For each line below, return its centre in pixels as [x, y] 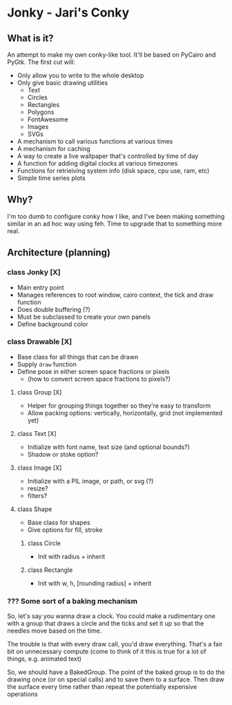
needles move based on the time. [55, 631]
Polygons [41, 112]
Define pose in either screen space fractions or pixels [93, 371]
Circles [38, 97]
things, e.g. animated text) [44, 659]
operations [22, 694]
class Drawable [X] [40, 341]
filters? [37, 495]
